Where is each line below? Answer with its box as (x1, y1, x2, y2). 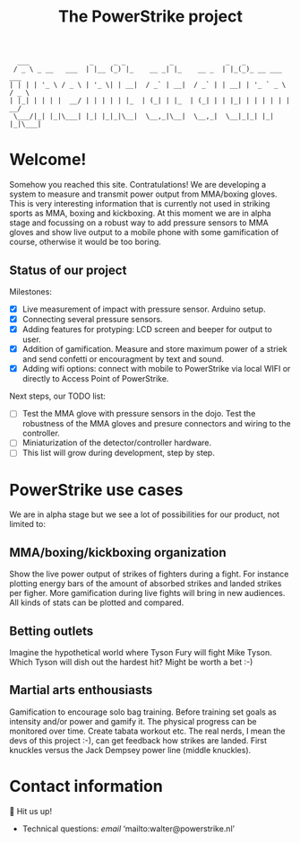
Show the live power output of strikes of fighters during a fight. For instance (9, 568, 289, 580)
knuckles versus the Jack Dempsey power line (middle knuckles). (9, 744, 252, 755)
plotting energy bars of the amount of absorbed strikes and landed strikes (9, 578, 282, 589)
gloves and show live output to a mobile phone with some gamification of (9, 227, 279, 238)
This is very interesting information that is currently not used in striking (9, 198, 270, 209)
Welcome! (9, 150, 87, 170)
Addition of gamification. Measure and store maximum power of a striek (21, 344, 288, 355)
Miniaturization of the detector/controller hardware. (21, 437, 212, 448)
